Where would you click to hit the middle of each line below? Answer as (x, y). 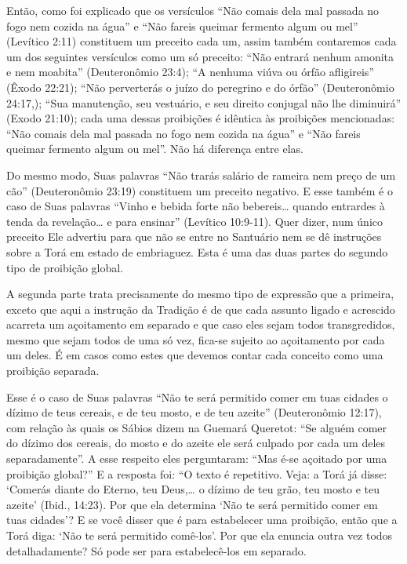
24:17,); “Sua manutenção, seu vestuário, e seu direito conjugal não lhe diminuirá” (204, 102)
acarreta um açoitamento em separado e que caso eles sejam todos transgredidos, (201, 324)
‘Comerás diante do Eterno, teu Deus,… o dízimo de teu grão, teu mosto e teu (193, 489)
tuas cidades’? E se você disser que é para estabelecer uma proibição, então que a (202, 520)
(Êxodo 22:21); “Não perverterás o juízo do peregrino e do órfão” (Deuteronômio (200, 87)
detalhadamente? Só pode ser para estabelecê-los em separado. (156, 550)
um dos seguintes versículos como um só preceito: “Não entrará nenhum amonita (200, 56)
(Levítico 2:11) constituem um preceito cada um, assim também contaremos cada (202, 41)
